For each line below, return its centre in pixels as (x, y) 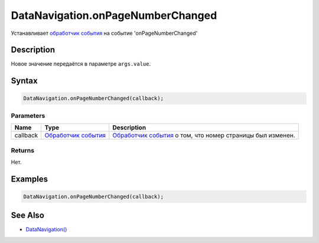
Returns (23, 150)
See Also (27, 216)
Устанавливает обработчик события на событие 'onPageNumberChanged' (104, 33)
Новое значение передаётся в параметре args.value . (81, 64)
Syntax (24, 81)
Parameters (28, 115)
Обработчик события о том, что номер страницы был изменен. (204, 135)
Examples (30, 179)
